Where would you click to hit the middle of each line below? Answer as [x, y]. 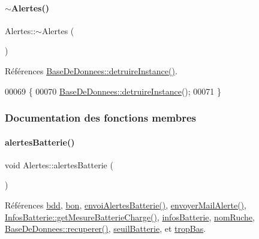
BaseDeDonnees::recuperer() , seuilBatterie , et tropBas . [106, 229]
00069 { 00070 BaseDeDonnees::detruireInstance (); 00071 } [113, 91]
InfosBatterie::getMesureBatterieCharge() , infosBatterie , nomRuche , [130, 217]
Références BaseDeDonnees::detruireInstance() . [91, 70]
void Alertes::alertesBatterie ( [59, 164]
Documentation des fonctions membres [101, 118]
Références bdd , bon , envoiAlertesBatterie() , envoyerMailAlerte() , [126, 205]
